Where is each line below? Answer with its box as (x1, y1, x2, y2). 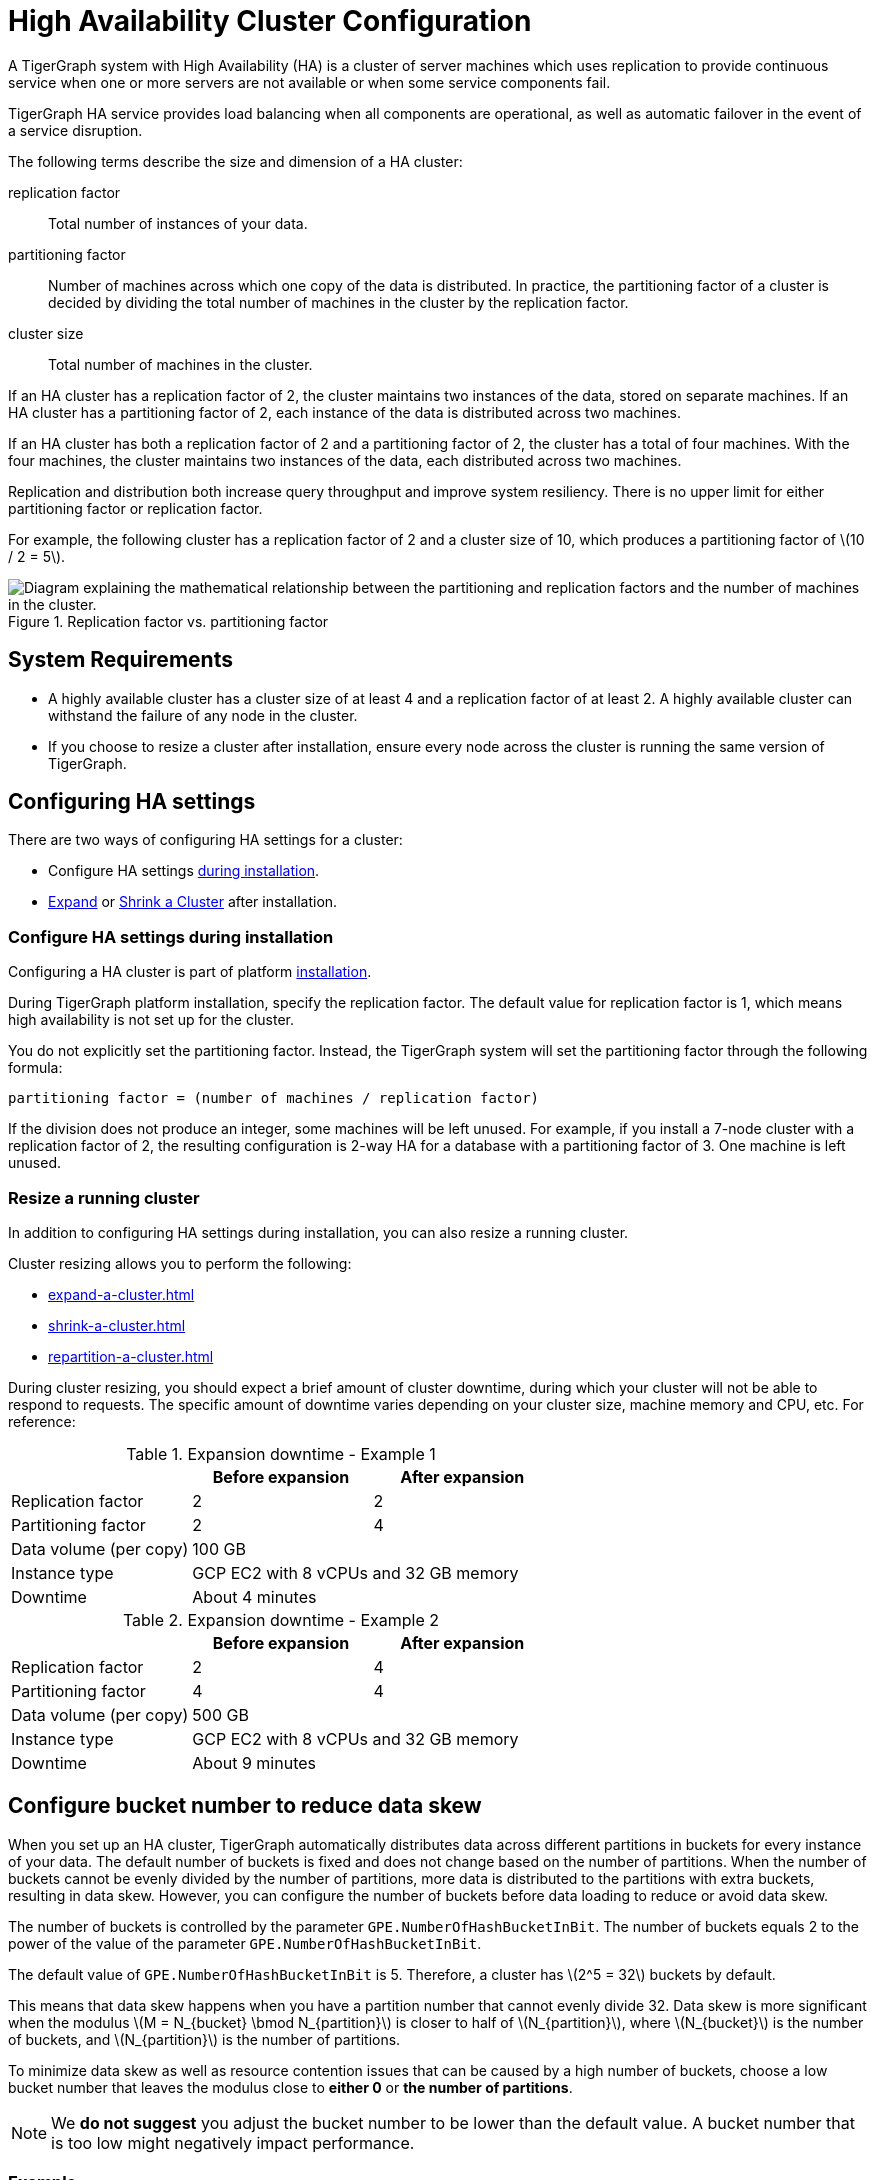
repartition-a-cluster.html (48, 1347, 214, 1365)
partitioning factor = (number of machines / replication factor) (8, 1090, 540, 1107)
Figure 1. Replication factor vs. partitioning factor (8, 612, 329, 630)
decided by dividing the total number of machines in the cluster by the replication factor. (48, 293, 629, 311)
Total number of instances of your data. (48, 214, 308, 232)
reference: (8, 1412, 76, 1430)
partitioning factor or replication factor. (8, 499, 263, 517)
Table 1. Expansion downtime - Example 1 (126, 1443, 436, 1464)
